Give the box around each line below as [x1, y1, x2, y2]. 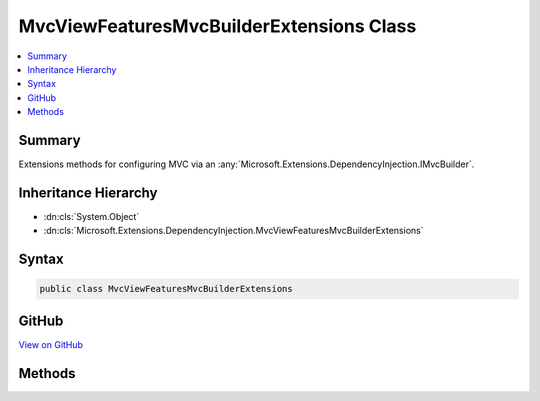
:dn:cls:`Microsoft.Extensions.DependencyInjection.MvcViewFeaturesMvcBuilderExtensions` [43, 225, 424, 237]
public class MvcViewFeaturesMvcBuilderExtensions [39, 283, 294, 295]
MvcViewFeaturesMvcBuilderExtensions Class [18, 15, 417, 37]
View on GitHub [18, 338, 84, 350]
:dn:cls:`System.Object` [43, 210, 140, 222]
